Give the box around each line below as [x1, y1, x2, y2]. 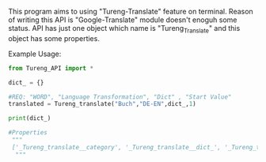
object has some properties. [8, 33, 101, 43]
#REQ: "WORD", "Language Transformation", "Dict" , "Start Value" [8, 92, 232, 101]
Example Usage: [8, 49, 62, 58]
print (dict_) [8, 115, 51, 122]
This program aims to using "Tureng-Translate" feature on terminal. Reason [8, 7, 253, 16]
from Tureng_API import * [8, 64, 93, 72]
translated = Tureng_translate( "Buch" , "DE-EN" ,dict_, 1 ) [8, 100, 196, 108]
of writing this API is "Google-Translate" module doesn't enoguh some [8, 15, 237, 24]
